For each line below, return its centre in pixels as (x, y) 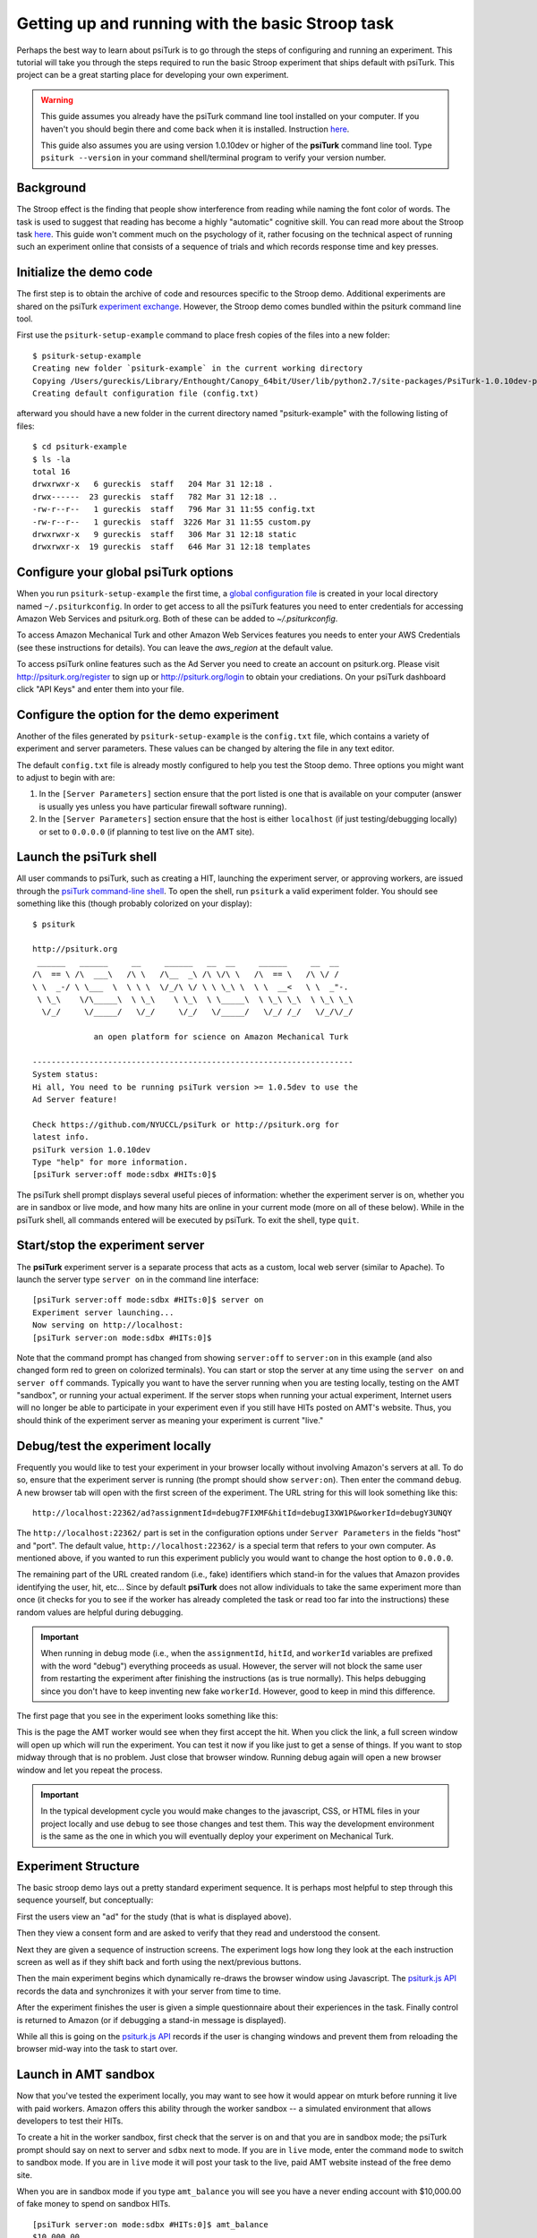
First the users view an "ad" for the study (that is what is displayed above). (154, 1917)
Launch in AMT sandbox (86, 2075)
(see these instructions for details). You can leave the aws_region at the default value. (175, 647)
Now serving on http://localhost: (108, 1325)
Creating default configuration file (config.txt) (146, 393)
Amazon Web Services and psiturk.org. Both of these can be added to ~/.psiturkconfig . (177, 619)
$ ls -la (51, 459)
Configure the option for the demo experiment (148, 715)
